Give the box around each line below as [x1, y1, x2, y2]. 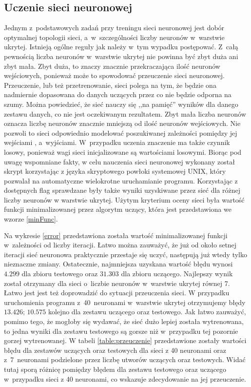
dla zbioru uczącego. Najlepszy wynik [121, 268, 233, 279]
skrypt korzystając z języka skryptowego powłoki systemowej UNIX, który [4, 166, 226, 176]
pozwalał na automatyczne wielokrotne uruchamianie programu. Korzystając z [4, 175, 238, 185]
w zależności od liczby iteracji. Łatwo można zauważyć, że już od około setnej [4, 240, 237, 250]
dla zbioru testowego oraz [21, 268, 98, 279]
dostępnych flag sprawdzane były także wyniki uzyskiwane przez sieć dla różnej [4, 185, 240, 195]
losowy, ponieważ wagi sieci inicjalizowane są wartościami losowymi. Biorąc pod [4, 146, 242, 157]
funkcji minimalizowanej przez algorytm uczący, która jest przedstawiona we [4, 204, 232, 214]
